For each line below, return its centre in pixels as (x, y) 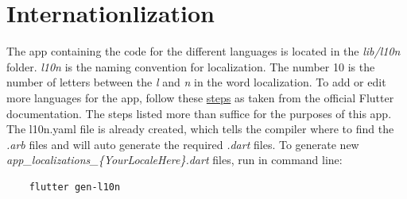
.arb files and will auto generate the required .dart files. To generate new (183, 144)
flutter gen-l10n (75, 187)
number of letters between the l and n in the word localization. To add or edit (196, 82)
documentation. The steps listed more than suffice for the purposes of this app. (199, 113)
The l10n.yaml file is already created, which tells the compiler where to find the (200, 129)
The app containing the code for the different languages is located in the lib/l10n (203, 51)
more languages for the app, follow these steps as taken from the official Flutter (200, 97)
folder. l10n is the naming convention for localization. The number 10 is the (191, 66)
